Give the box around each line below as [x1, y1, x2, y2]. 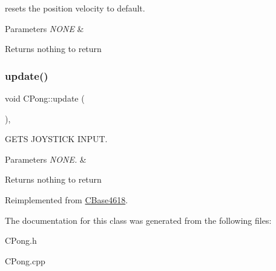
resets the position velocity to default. [5, 2, 145, 14]
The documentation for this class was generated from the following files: [5, 214, 272, 226]
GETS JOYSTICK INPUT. [5, 132, 108, 145]
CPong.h [5, 234, 37, 247]
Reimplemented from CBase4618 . [5, 193, 128, 206]
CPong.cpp [5, 254, 45, 267]
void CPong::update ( [5, 92, 85, 104]
